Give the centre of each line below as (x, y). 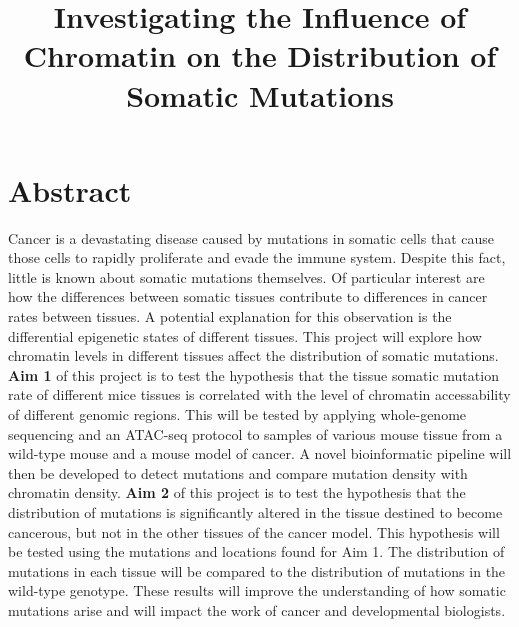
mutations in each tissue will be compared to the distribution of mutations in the (257, 570)
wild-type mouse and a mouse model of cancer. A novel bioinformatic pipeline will (260, 453)
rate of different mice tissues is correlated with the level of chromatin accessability (259, 394)
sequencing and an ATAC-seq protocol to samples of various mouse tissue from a (255, 433)
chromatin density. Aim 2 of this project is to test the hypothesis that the (237, 492)
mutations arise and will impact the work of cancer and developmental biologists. (257, 609)
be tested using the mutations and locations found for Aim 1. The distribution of (256, 551)
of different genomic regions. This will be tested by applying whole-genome (237, 414)
